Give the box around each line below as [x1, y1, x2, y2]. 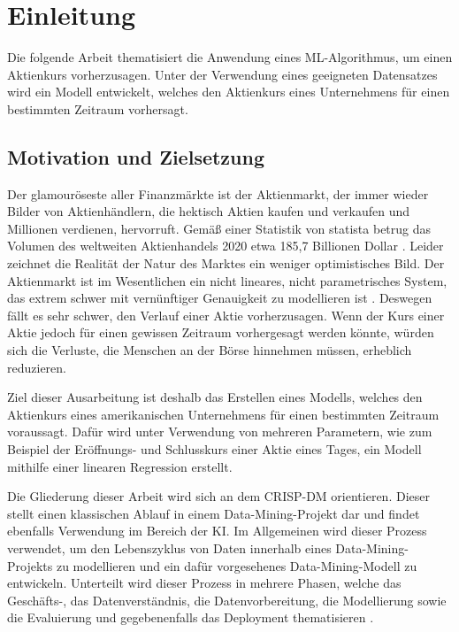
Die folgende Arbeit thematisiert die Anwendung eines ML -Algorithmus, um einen [7, 48, 453, 66]
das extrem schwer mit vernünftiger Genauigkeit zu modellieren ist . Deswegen [7, 289, 432, 307]
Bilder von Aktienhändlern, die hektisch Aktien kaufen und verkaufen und [7, 202, 410, 220]
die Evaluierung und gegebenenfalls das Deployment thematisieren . [7, 608, 374, 627]
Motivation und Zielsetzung [7, 143, 265, 170]
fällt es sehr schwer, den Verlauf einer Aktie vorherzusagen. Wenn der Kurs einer [7, 305, 445, 324]
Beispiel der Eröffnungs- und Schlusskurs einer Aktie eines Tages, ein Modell [7, 440, 422, 459]
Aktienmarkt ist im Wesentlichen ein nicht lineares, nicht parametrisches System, [7, 271, 448, 289]
